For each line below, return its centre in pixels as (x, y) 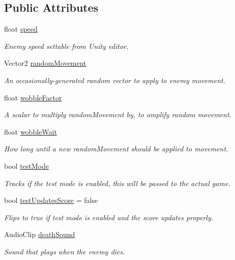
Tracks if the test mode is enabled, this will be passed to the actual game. (117, 183)
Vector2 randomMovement (45, 63)
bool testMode (26, 165)
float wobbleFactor (33, 97)
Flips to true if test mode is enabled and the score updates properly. (109, 217)
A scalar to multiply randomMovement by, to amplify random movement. (118, 114)
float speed (21, 29)
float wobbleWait (31, 131)
